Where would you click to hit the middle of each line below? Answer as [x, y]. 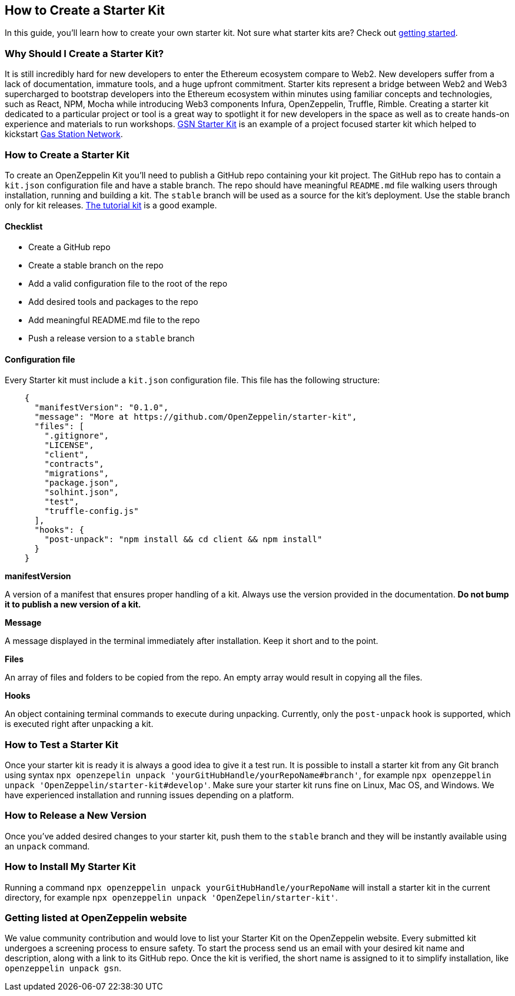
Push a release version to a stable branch [112, 338]
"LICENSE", [69, 445]
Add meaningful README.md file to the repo [114, 320]
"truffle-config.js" [92, 511]
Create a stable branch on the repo [96, 265]
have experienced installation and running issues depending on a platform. [149, 795]
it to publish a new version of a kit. [73, 605]
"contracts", [74, 464]
